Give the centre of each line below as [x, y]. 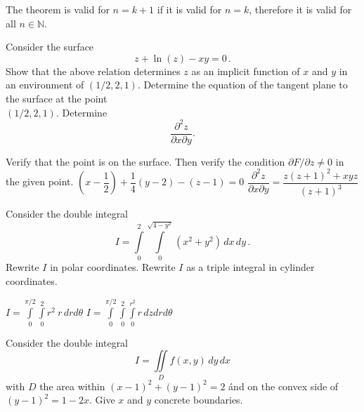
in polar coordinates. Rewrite [113, 267]
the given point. [40, 181]
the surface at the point [57, 98]
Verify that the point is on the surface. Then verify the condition [145, 161]
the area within [72, 386]
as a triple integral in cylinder [251, 267]
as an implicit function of [246, 71]
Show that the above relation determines [93, 71]
